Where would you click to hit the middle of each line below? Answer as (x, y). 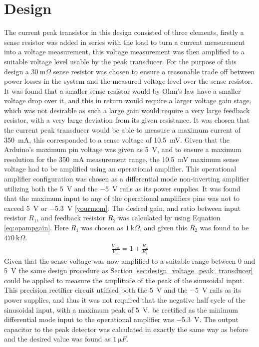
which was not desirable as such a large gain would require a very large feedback (127, 110)
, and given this (163, 227)
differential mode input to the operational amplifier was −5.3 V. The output (122, 319)
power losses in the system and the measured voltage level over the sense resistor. (129, 81)
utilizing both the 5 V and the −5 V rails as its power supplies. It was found (122, 188)
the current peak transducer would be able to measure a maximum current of (122, 130)
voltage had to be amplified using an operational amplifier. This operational (120, 169)
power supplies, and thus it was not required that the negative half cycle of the (125, 300)
